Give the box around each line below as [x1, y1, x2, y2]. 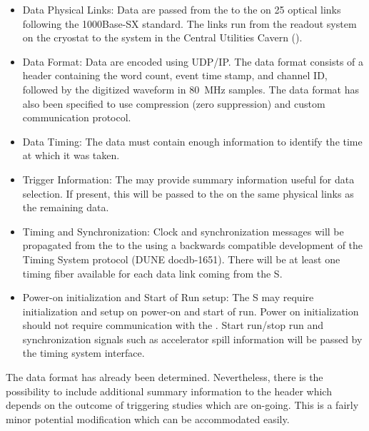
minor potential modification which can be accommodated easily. [6, 411, 290, 426]
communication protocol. [22, 110, 131, 125]
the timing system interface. [22, 345, 145, 360]
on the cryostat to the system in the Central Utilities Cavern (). [22, 30, 303, 45]
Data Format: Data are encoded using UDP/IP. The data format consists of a [22, 54, 363, 69]
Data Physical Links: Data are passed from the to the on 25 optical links [22, 2, 341, 16]
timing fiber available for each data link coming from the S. [22, 265, 283, 280]
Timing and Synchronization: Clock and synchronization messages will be [22, 223, 344, 238]
